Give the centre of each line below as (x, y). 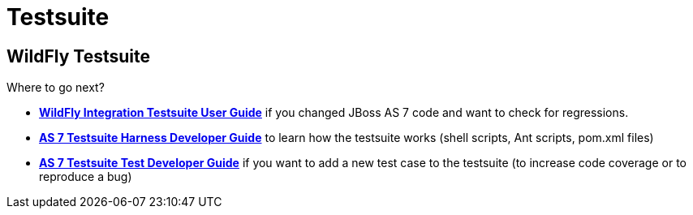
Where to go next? (56, 88)
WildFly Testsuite (78, 56)
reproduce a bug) (86, 177)
